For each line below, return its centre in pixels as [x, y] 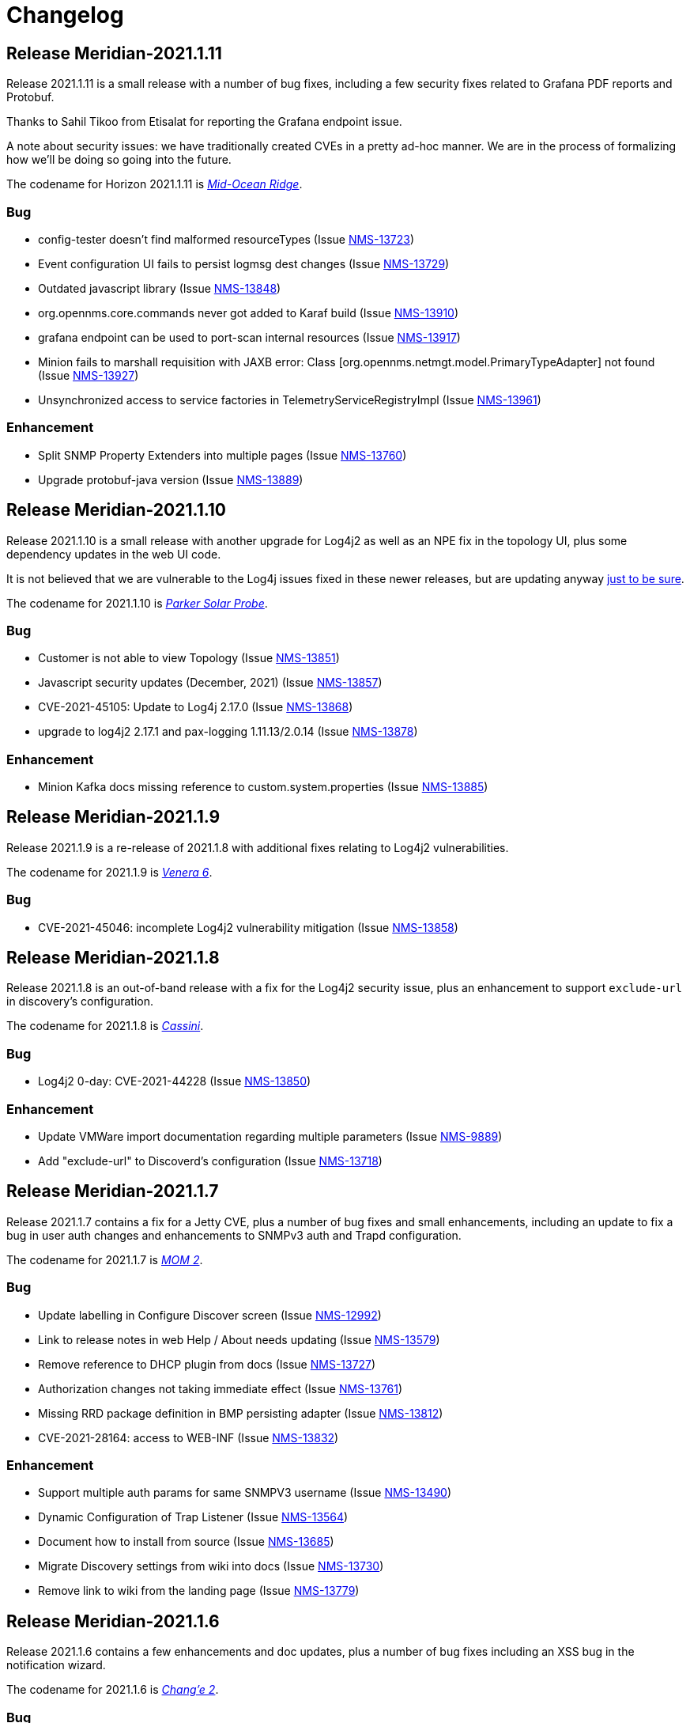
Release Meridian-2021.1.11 [114, 53]
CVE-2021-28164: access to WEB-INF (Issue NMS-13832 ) [189, 1437]
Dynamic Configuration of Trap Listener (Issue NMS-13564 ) [193, 1517]
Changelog [65, 15]
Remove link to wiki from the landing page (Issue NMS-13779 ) [199, 1591]
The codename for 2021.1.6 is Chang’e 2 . [113, 1690]
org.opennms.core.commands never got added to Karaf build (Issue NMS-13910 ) [249, 312]
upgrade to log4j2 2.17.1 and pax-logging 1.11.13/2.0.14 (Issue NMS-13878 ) [228, 732]
